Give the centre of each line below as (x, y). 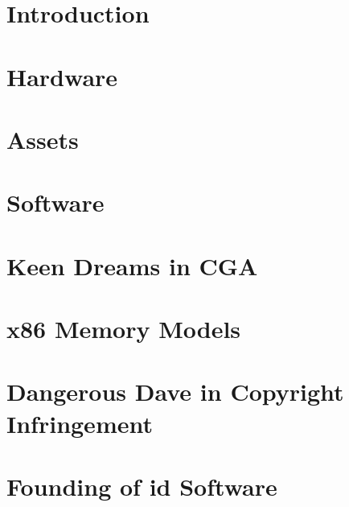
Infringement (80, 423)
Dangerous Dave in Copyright (175, 392)
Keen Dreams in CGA (132, 265)
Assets (43, 139)
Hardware (62, 76)
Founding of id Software (142, 486)
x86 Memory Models (124, 329)
